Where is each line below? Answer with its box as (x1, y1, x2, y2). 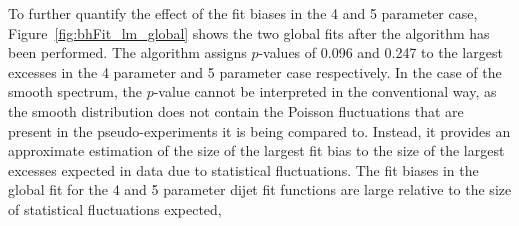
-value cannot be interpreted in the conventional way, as (153, 81, 497, 102)
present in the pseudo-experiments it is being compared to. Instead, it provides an (8, 120, 511, 141)
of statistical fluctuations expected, (8, 198, 222, 219)
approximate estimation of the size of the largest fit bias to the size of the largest (8, 140, 505, 161)
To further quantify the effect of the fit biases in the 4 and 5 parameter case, (8, 3, 478, 23)
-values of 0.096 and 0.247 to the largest (258, 42, 503, 63)
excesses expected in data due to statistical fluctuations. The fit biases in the (8, 159, 479, 180)
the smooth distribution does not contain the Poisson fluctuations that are (8, 100, 464, 121)
